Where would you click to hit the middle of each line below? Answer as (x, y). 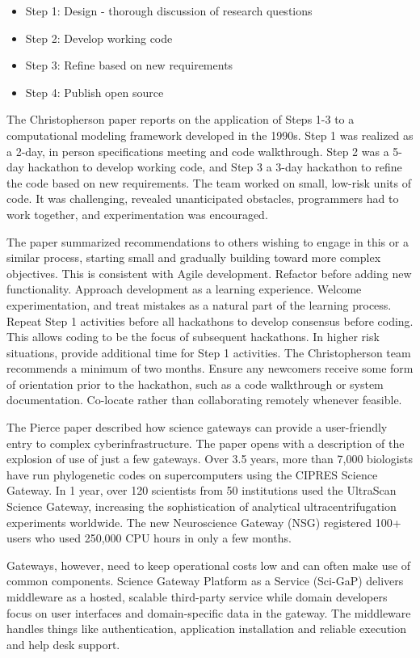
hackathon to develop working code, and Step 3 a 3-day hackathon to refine (215, 167)
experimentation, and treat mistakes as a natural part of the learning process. (199, 304)
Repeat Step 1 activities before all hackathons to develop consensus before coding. (210, 321)
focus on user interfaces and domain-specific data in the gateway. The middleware (209, 612)
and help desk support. (63, 644)
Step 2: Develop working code (99, 38)
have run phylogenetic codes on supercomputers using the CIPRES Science (192, 474)
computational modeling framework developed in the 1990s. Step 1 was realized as (210, 135)
